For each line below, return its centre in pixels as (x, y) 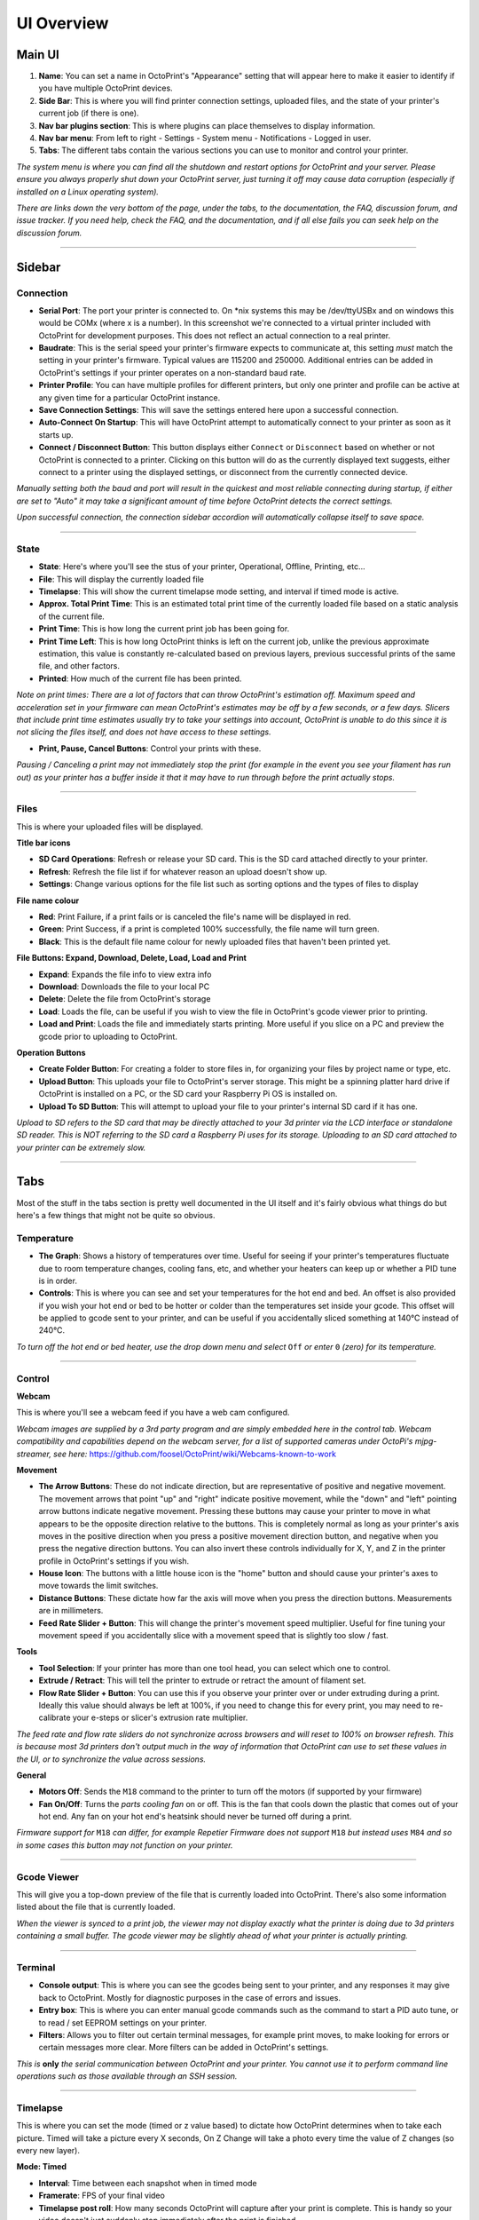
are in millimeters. (71, 1611)
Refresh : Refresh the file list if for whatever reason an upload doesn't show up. (183, 871)
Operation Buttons (51, 1052)
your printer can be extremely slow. (81, 1147)
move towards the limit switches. (98, 1586)
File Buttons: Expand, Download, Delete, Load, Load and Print (132, 958)
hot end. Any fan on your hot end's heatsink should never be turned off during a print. (195, 1817)
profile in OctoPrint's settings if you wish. (114, 1561)
